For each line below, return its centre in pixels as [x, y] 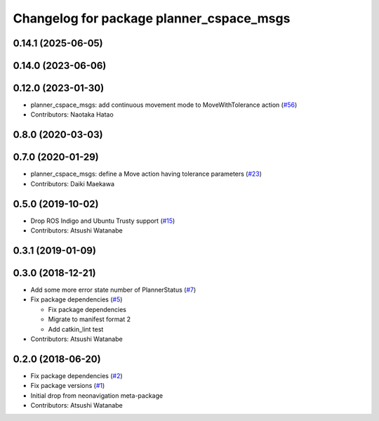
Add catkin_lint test [76, 329]
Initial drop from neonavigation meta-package [97, 395]
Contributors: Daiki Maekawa [73, 183]
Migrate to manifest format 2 [89, 319]
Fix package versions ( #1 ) [68, 386]
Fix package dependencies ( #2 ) [77, 375]
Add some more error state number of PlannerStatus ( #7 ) [113, 290]
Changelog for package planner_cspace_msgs [152, 18]
